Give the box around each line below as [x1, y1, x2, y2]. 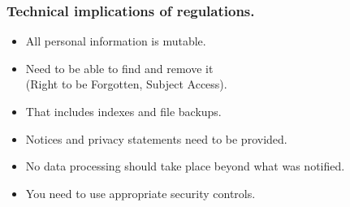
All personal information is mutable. [25, 32, 206, 50]
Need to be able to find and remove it [25, 59, 214, 76]
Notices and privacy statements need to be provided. [25, 130, 287, 147]
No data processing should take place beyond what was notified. [25, 157, 345, 175]
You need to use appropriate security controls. [25, 184, 256, 201]
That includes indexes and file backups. [25, 103, 222, 119]
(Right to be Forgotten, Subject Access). [25, 75, 227, 93]
